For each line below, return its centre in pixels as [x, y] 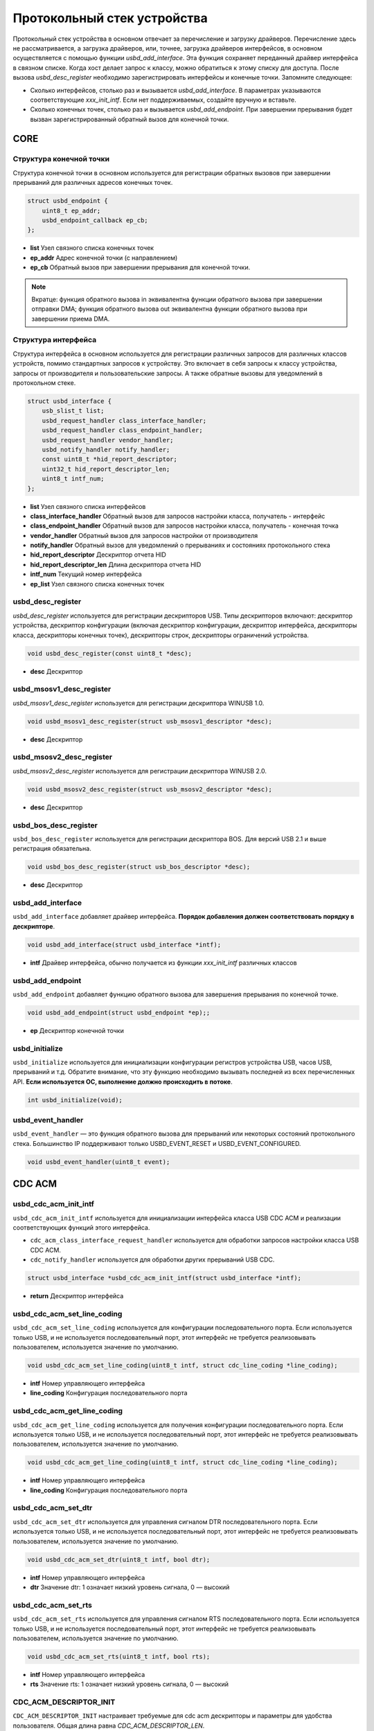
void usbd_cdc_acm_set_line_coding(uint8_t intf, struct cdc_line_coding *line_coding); [183, 1365]
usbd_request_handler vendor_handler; [108, 440]
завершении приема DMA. [71, 319]
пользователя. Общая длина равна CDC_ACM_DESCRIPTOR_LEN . [109, 1725]
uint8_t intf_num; [73, 479]
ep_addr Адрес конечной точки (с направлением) [104, 258]
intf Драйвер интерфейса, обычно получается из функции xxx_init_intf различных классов [163, 962]
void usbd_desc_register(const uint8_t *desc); [109, 653]
